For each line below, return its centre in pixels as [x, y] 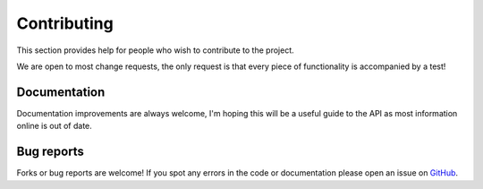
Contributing [65, 23]
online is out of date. [55, 126]
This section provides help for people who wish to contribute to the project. [155, 50]
